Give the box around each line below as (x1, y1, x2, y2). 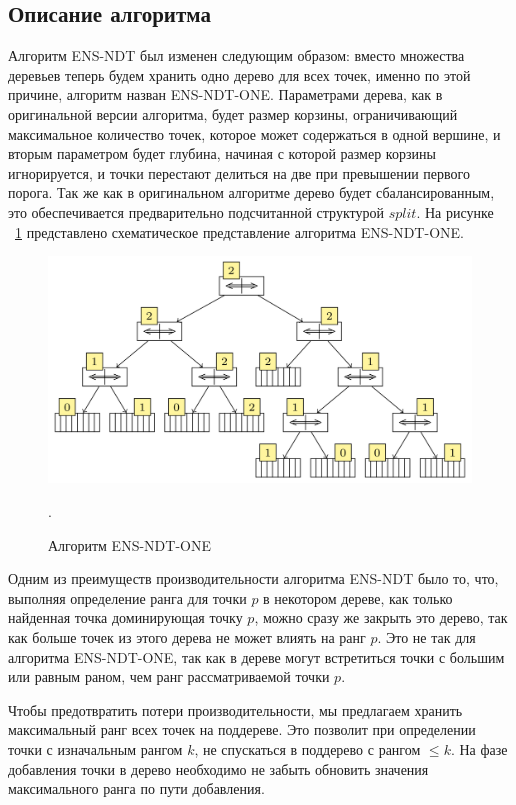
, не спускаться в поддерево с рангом (194, 738, 421, 759)
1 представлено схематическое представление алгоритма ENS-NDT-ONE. (15, 221, 464, 242)
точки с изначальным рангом (8, 738, 183, 759)
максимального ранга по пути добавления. (8, 778, 265, 799)
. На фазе (450, 738, 508, 759)
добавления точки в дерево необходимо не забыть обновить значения (8, 758, 429, 779)
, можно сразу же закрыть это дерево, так (254, 607, 508, 628)
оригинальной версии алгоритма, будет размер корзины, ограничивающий (8, 103, 458, 124)
